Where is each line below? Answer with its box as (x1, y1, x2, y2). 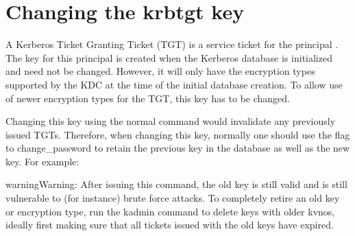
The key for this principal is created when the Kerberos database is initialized (5, 50, 332, 64)
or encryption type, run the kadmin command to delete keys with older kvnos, (5, 204, 335, 218)
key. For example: (5, 154, 79, 168)
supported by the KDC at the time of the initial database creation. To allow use (5, 77, 343, 91)
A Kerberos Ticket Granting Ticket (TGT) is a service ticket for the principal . (5, 37, 339, 51)
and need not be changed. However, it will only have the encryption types (5, 64, 315, 78)
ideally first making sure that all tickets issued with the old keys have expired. (5, 217, 334, 232)
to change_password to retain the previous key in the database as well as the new (5, 141, 350, 155)
